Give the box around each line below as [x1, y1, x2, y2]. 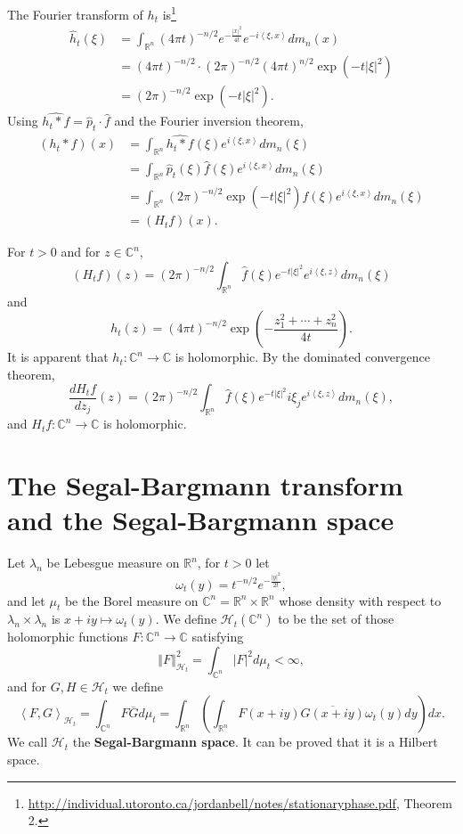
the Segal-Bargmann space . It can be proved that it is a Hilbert [72, 732, 438, 751]
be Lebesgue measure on [46, 553, 180, 572]
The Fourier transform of [7, 4, 143, 23]
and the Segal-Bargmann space [7, 502, 394, 538]
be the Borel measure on [64, 591, 199, 609]
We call [7, 732, 48, 751]
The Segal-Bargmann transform [7, 466, 403, 503]
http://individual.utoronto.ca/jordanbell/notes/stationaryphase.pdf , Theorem [28, 793, 452, 812]
